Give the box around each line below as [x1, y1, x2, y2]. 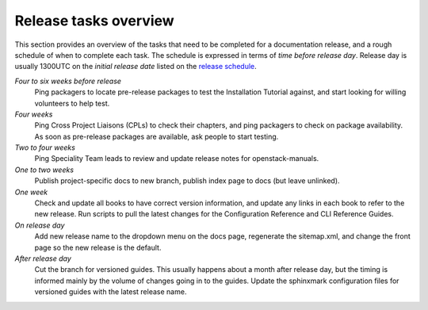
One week [14, 187, 48, 197]
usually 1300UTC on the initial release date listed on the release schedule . [14, 62, 257, 71]
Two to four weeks [14, 143, 75, 152]
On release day [14, 220, 65, 230]
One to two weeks [14, 165, 75, 174]
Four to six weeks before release [14, 76, 122, 86]
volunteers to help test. [34, 98, 110, 108]
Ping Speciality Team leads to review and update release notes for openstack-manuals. [34, 154, 319, 163]
